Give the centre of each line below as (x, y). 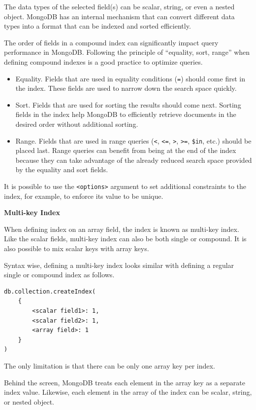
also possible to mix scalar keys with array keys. (77, 248)
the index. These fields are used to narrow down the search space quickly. (126, 88)
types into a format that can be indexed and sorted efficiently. (97, 26)
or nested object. (29, 401)
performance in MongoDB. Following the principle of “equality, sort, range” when (127, 52)
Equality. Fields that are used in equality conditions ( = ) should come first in (130, 78)
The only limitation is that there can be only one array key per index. (110, 366)
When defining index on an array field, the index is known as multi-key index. (122, 229)
